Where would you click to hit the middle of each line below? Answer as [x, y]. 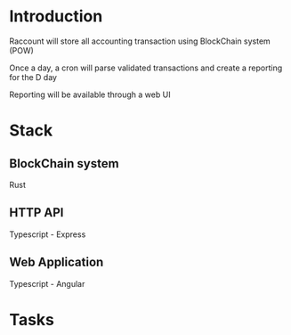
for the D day [33, 77]
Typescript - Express [48, 234]
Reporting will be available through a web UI [90, 94]
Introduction [56, 16]
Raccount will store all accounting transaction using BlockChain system [140, 41]
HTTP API [36, 212]
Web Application [57, 262]
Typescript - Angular [47, 283]
